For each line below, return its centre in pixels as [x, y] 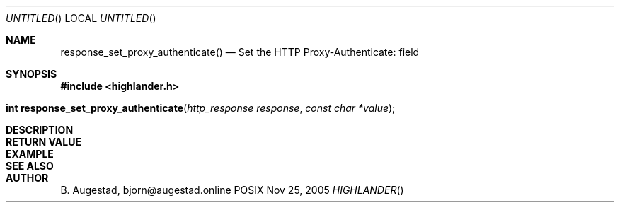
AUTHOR [27, 178]
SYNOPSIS [31, 74]
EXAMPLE [30, 154]
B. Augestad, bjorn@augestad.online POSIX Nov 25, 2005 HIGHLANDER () [232, 190]
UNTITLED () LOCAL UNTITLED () [81, 18]
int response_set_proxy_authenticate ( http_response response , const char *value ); [201, 108]
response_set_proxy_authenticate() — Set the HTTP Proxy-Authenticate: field [240, 52]
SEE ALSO [30, 166]
